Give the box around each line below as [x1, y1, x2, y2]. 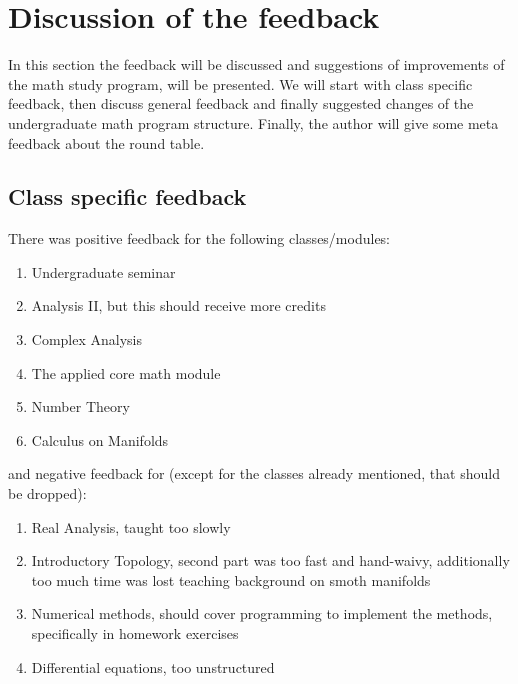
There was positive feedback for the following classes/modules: [8, 228, 391, 249]
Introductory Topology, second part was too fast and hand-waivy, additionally [31, 550, 510, 571]
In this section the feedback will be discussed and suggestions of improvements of [8, 54, 505, 75]
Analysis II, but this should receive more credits [31, 295, 326, 316]
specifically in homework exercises [31, 623, 239, 644]
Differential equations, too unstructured [31, 656, 275, 677]
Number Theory [31, 396, 130, 417]
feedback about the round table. [8, 132, 205, 153]
